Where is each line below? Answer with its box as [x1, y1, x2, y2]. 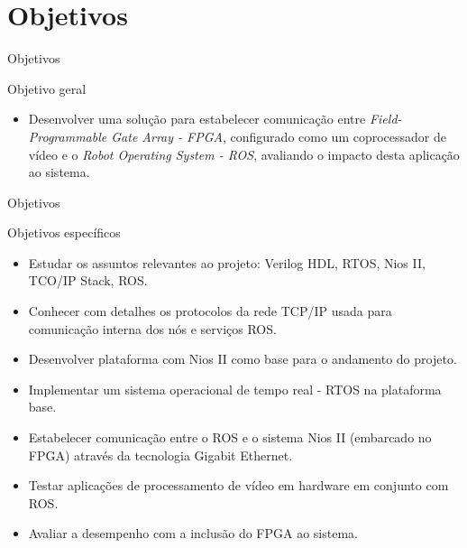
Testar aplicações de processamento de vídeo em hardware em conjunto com [28, 476, 449, 495]
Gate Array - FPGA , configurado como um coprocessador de [111, 126, 446, 145]
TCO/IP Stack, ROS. [28, 271, 148, 290]
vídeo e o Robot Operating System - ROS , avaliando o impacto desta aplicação [28, 144, 460, 163]
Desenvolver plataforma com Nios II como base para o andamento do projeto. [28, 349, 457, 368]
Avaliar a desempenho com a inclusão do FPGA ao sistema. [28, 524, 358, 543]
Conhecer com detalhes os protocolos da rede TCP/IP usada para [28, 302, 392, 320]
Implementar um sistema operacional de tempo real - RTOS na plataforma [28, 379, 442, 398]
